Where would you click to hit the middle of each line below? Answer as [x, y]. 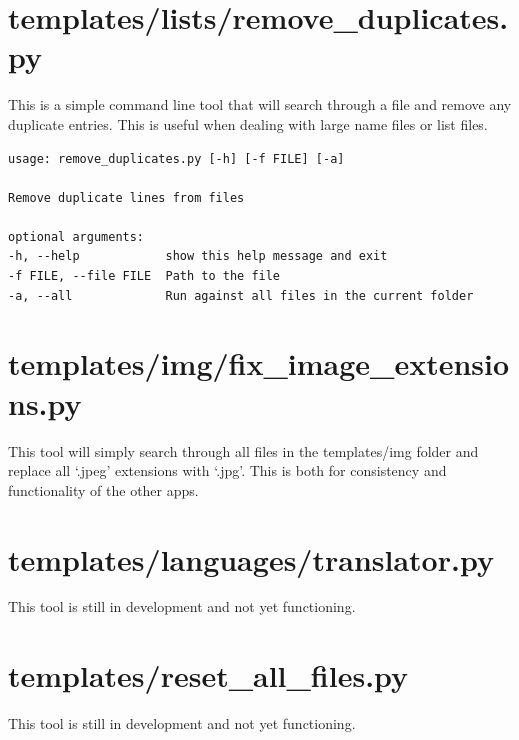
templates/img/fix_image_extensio [259, 363]
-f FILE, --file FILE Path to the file [144, 276]
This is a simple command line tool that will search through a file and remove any [260, 104]
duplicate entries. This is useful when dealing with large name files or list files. [248, 123]
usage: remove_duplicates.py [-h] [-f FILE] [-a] [176, 158]
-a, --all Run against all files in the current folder [241, 295]
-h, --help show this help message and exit [198, 256]
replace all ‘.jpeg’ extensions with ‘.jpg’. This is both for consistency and [227, 470]
